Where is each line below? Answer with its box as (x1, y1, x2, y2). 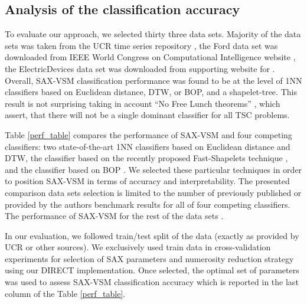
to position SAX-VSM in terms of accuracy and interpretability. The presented (5, 175, 290, 187)
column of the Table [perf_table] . (5, 287, 126, 299)
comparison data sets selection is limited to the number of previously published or (5, 186, 302, 198)
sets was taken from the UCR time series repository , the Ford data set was (5, 39, 278, 51)
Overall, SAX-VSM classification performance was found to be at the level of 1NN (5, 74, 302, 86)
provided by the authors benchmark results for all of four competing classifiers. (5, 198, 290, 210)
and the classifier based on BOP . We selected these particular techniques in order (5, 163, 302, 175)
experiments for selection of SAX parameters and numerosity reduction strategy (5, 252, 294, 264)
